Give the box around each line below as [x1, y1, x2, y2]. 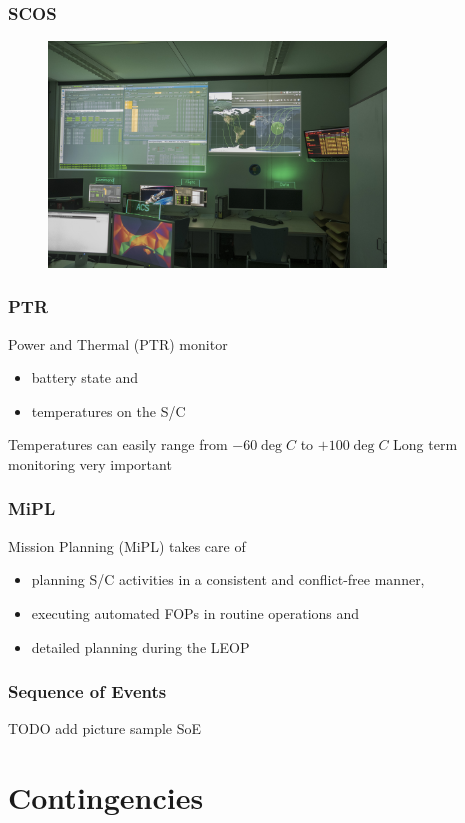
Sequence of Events [8, 679, 167, 704]
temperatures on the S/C [31, 400, 186, 421]
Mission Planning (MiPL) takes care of [8, 535, 246, 556]
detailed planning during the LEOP [31, 636, 250, 657]
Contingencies [8, 777, 204, 818]
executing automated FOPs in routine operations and [31, 602, 360, 623]
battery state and [31, 367, 139, 388]
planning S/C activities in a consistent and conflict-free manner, [31, 569, 425, 590]
